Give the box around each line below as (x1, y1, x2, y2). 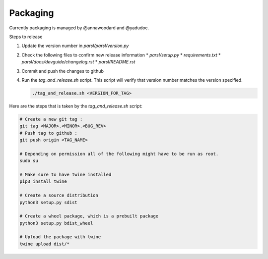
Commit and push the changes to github (21, 68, 104, 74)
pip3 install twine (19, 179, 67, 184)
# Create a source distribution (19, 193, 99, 198)
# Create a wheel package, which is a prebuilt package (19, 213, 159, 219)
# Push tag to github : (19, 130, 78, 136)
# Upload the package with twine (19, 234, 101, 240)
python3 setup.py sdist (19, 200, 78, 205)
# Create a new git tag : (19, 116, 83, 122)
